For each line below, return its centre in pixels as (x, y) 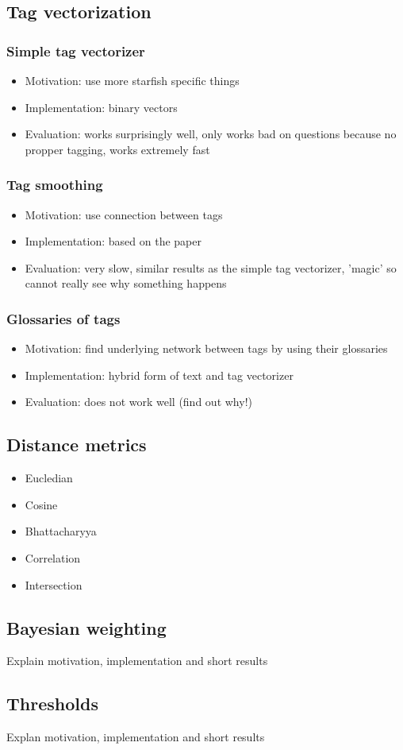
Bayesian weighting (86, 627)
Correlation (53, 557)
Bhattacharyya (61, 531)
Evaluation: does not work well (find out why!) (138, 402)
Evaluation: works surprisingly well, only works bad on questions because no (211, 134)
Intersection (54, 584)
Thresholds (52, 704)
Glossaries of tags (63, 318)
